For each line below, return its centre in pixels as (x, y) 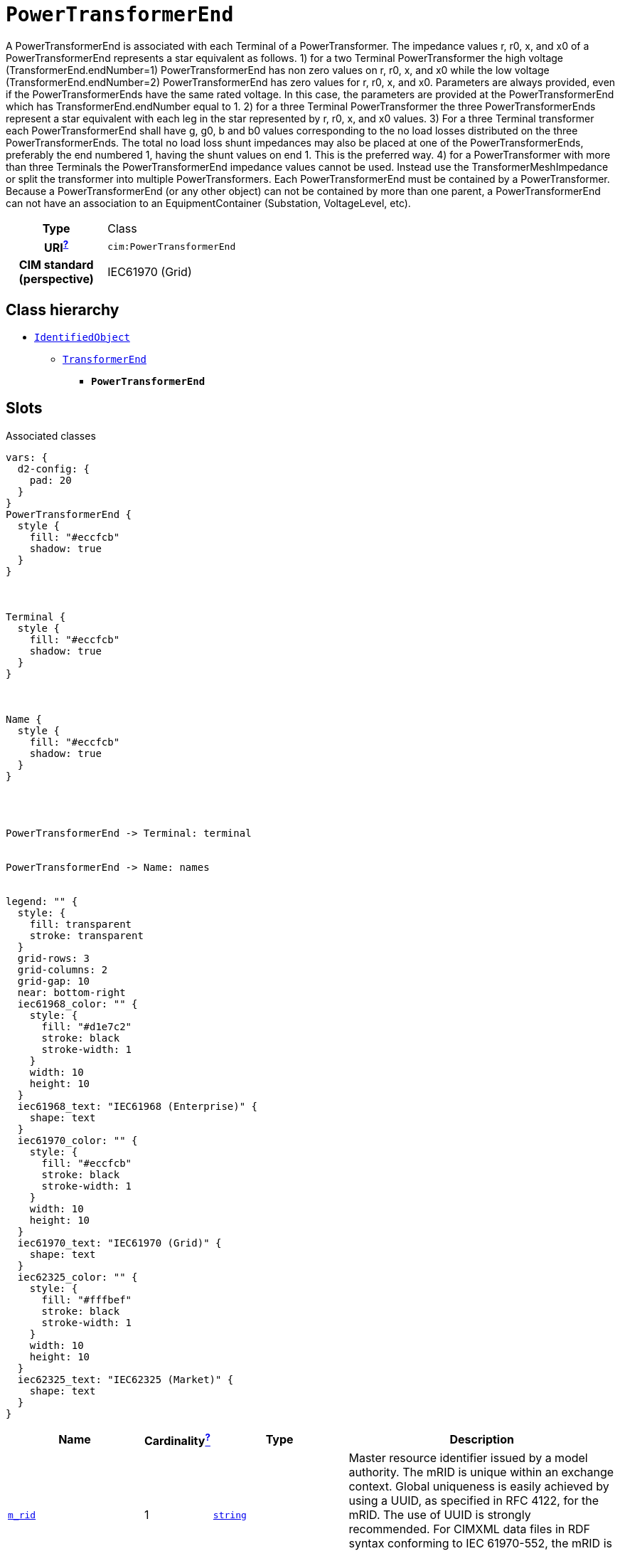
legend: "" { (42, 901)
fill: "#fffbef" (87, 1299)
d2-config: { (54, 469)
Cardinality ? (177, 1440)
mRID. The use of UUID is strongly (440, 1515)
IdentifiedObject (82, 337)
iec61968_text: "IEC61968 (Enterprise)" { (138, 1106)
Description (482, 1440)
